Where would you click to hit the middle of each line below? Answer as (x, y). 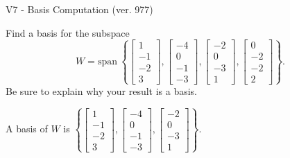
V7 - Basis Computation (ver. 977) (79, 9)
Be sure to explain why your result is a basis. (102, 90)
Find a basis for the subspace (68, 32)
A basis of (27, 129)
